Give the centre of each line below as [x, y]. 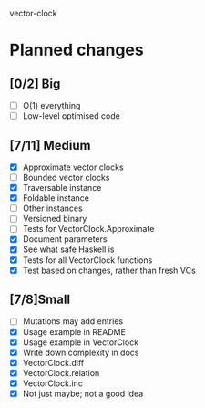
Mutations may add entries [73, 321]
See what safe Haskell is [68, 249]
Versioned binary [55, 219]
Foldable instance [56, 198]
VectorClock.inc [53, 383]
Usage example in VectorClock [81, 342]
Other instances [53, 208]
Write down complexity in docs [81, 352]
